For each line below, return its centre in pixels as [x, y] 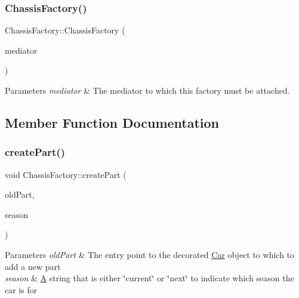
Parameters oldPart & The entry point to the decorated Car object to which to [150, 254]
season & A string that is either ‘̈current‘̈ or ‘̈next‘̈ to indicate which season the [149, 278]
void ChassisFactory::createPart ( [66, 174]
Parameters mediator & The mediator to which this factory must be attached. [147, 90]
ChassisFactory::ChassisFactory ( [65, 30]
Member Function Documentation [112, 122]
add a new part [33, 266]
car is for [21, 289]
